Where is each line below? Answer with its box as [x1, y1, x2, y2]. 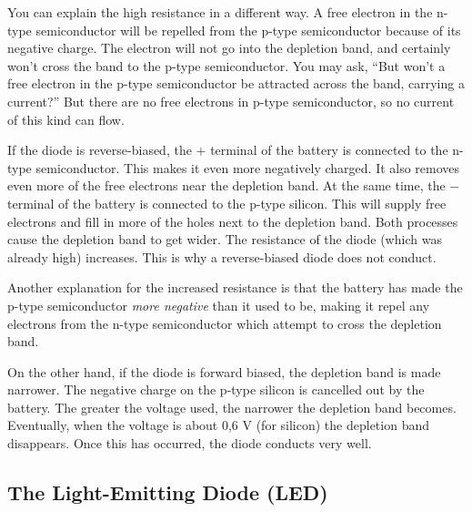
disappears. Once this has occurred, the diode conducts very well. [7, 434, 372, 453]
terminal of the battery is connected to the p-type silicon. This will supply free [7, 193, 447, 212]
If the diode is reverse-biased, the [7, 140, 192, 159]
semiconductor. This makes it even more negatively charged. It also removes [35, 158, 460, 177]
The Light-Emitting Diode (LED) [7, 478, 328, 507]
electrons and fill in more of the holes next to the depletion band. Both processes [7, 211, 458, 230]
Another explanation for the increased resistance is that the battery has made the [7, 278, 463, 297]
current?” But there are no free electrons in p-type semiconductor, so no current [7, 91, 455, 110]
